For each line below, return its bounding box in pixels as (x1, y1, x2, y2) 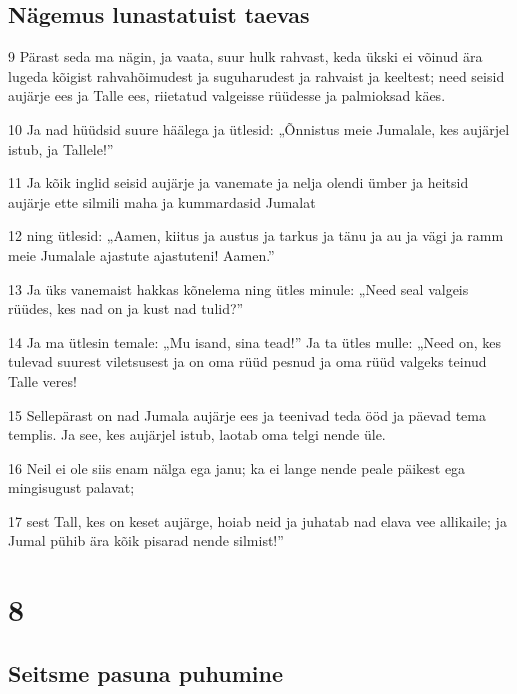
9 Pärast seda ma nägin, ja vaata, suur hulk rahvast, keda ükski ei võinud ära (8, 46, 483, 67)
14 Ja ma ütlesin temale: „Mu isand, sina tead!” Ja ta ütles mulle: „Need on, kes (8, 331, 502, 352)
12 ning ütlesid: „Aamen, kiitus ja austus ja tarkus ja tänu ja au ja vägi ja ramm (8, 225, 504, 246)
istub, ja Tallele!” (8, 138, 114, 159)
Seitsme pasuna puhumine (8, 657, 283, 688)
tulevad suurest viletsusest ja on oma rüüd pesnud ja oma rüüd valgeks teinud (8, 351, 487, 372)
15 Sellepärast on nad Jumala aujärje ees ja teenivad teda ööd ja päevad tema (8, 404, 486, 425)
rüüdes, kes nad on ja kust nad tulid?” (8, 298, 244, 319)
